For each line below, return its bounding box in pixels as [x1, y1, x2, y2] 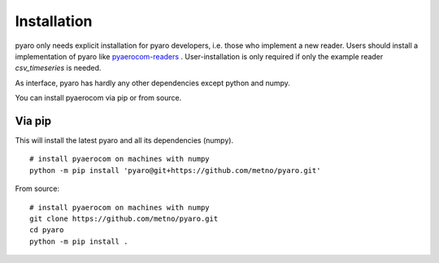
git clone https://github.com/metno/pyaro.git [29, 213, 219, 223]
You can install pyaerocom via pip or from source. [15, 93, 182, 103]
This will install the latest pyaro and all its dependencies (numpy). [15, 136, 234, 145]
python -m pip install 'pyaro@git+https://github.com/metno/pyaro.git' [29, 166, 321, 175]
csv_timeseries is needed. [15, 63, 102, 73]
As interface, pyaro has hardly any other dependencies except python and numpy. [15, 78, 290, 88]
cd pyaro [29, 226, 64, 235]
